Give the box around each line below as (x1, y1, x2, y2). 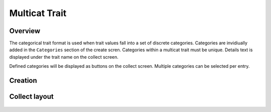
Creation (9, 76, 37, 85)
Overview (9, 27, 41, 35)
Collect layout (9, 92, 54, 101)
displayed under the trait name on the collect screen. (9, 54, 119, 60)
